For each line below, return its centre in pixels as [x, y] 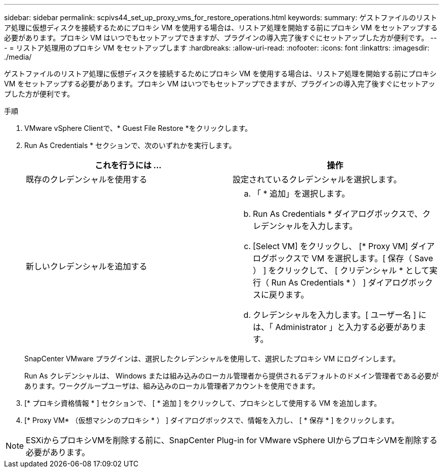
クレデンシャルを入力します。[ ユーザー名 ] [335, 315]
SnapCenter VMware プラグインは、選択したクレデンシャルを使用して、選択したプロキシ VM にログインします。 [212, 359]
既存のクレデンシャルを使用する [87, 179]
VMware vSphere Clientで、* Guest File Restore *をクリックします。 [138, 128]
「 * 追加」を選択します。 [301, 194]
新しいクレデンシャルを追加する [87, 266]
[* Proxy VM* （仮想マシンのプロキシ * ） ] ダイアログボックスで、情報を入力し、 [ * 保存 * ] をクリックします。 [212, 420]
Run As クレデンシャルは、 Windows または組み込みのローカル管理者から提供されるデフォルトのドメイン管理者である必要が [232, 376]
